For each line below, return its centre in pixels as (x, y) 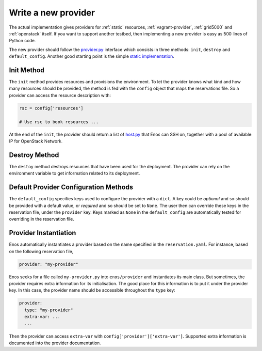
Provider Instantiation (42, 233)
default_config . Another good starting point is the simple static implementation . (91, 56)
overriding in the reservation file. (42, 219)
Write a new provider (52, 13)
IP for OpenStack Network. (36, 141)
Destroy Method (34, 155)
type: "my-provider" (49, 310)
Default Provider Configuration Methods (71, 187)
